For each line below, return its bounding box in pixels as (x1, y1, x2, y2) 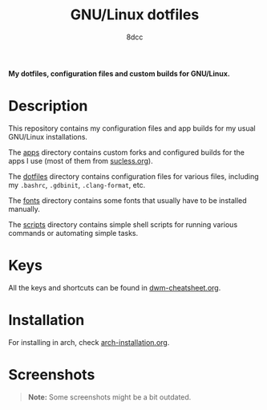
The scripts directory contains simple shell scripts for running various (8, 219, 238, 229)
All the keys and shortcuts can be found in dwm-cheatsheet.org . (8, 282, 221, 292)
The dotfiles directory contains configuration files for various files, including (8, 171, 259, 181)
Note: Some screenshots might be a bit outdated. (27, 392, 192, 402)
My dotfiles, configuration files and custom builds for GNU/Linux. (8, 68, 230, 78)
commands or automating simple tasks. (8, 228, 139, 237)
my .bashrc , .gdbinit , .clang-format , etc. (8, 180, 146, 189)
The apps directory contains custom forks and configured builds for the (8, 147, 245, 157)
